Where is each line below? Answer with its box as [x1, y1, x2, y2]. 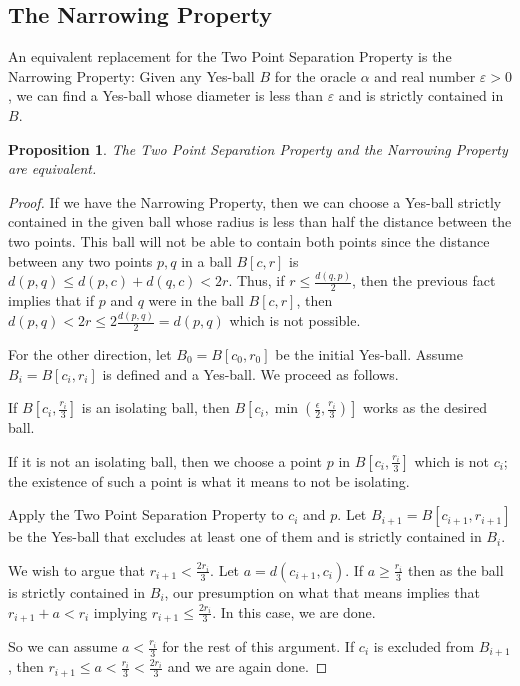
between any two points [8, 250, 153, 271]
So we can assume [8, 636, 118, 657]
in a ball [181, 250, 232, 271]
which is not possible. [229, 310, 361, 331]
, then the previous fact [352, 270, 496, 291]
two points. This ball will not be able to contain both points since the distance [8, 230, 490, 251]
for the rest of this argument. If [162, 636, 355, 657]
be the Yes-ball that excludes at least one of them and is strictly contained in [8, 526, 482, 547]
